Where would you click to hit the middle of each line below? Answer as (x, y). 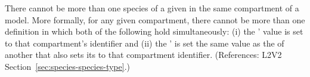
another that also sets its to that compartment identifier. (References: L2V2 (143, 55)
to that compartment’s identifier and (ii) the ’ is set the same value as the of (145, 43)
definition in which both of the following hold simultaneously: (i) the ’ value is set (154, 31)
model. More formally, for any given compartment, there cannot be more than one (155, 19)
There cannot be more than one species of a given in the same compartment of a (152, 8)
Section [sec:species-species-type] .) (67, 66)
